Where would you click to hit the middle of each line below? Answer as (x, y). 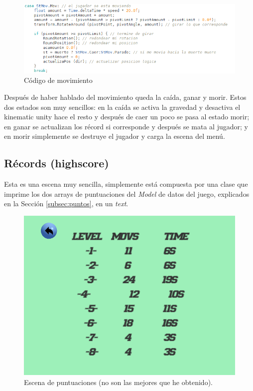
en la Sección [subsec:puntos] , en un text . (66, 203)
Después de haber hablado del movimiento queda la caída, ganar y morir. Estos (125, 97)
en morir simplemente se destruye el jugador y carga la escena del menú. (115, 136)
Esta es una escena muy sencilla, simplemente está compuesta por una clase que (126, 184)
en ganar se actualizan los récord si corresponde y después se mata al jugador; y (126, 126)
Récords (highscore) (57, 163)
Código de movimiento (58, 80)
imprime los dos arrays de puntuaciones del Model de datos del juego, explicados (127, 194)
